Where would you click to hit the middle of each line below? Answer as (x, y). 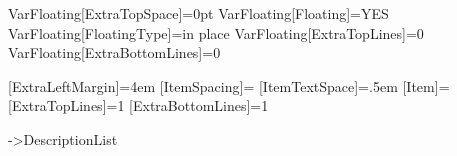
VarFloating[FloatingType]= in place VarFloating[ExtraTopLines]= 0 (216, 32)
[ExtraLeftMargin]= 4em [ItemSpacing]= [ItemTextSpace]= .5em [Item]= (229, 85)
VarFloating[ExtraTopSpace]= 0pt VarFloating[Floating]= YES (198, 13)
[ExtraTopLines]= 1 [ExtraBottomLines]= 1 (138, 105)
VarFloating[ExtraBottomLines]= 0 (114, 52)
